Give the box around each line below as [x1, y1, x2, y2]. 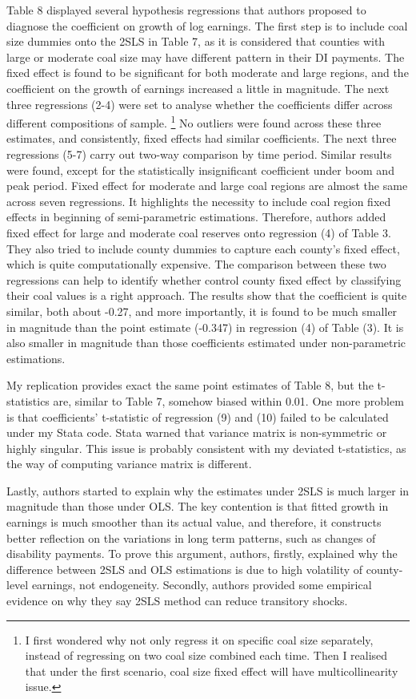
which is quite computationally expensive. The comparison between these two [6, 256, 386, 273]
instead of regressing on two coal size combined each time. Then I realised [25, 647, 388, 664]
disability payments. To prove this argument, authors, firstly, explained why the [6, 545, 398, 562]
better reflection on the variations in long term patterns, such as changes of [6, 529, 376, 546]
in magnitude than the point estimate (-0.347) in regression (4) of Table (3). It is [6, 318, 404, 335]
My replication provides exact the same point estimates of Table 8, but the [6, 377, 374, 394]
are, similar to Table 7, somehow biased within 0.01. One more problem [53, 392, 404, 409]
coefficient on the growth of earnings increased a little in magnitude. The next [6, 79, 390, 96]
